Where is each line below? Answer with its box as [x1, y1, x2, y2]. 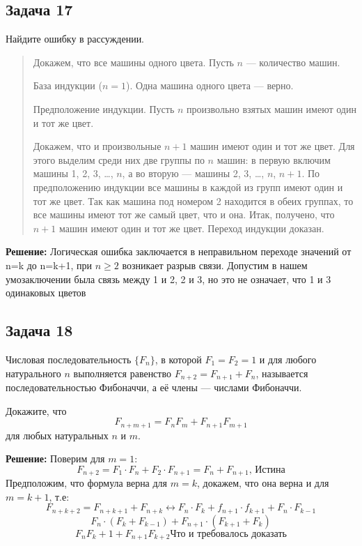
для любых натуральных [6, 427, 109, 442]
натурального [6, 365, 61, 380]
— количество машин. [246, 54, 340, 69]
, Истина [249, 464, 285, 475]
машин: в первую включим [217, 152, 331, 167]
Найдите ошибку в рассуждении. [6, 31, 145, 46]
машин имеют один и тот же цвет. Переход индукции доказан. [58, 220, 324, 235]
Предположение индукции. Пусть [33, 101, 175, 116]
